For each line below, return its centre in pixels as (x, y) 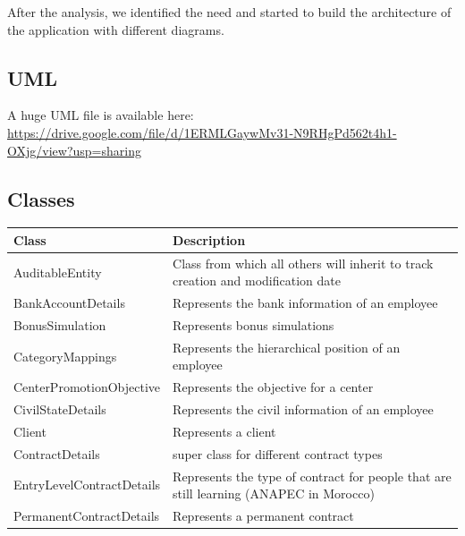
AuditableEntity (58, 272)
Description (209, 239)
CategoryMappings (65, 356)
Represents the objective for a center (273, 387)
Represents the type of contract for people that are (312, 476)
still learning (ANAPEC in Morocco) (274, 493)
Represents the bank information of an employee (305, 303)
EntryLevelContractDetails (87, 485)
